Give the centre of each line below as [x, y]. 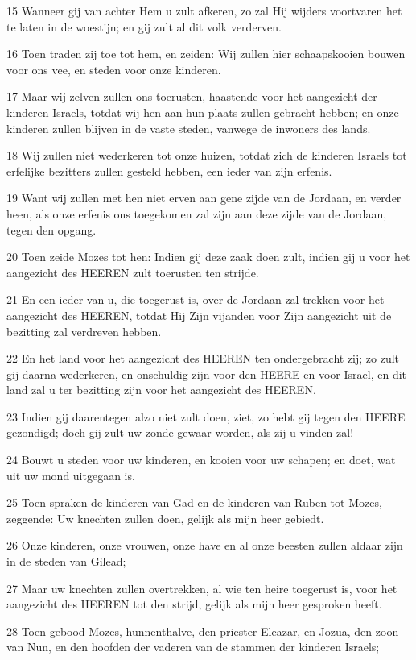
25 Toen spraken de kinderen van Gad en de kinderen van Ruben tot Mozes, [194, 502]
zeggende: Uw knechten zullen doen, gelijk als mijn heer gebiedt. [165, 518]
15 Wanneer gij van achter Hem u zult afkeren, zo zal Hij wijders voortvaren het [204, 10]
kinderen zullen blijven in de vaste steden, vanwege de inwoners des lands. [189, 128]
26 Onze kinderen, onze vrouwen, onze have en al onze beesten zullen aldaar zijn [205, 545]
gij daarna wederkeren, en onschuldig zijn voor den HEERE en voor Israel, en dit [207, 374]
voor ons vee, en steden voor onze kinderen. [114, 69]
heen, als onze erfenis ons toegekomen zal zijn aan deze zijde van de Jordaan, [197, 213]
